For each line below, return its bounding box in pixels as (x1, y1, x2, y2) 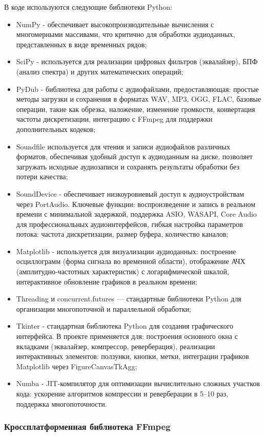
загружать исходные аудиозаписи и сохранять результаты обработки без (16, 161, 239, 172)
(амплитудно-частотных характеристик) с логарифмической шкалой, (16, 266, 229, 277)
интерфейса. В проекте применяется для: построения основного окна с (16, 331, 238, 342)
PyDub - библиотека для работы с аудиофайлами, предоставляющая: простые (16, 83, 259, 94)
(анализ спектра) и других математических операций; (16, 66, 184, 77)
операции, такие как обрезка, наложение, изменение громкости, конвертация (16, 103, 255, 114)
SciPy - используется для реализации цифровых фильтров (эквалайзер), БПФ (16, 56, 258, 67)
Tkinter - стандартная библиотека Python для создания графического (16, 320, 234, 331)
